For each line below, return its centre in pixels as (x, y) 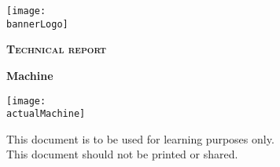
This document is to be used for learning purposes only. (140, 138)
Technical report (57, 49)
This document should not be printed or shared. (122, 154)
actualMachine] (46, 114)
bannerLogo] (37, 24)
